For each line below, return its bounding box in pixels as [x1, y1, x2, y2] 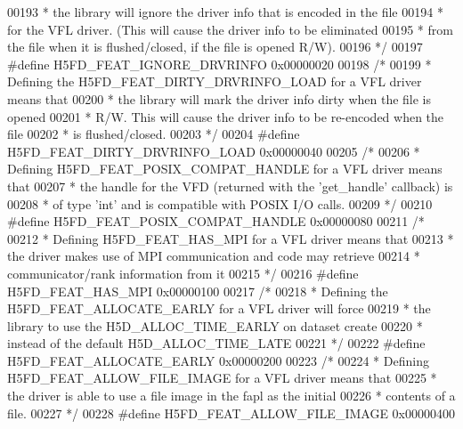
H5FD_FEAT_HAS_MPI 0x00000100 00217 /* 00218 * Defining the [7, 281, 388, 300]
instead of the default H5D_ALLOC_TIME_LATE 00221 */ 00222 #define [7, 334, 426, 352]
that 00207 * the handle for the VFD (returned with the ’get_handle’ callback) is [7, 176, 453, 195]
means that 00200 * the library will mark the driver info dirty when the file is [7, 89, 432, 108]
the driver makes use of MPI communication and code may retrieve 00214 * [7, 247, 420, 265]
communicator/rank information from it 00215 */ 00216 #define [7, 263, 359, 282]
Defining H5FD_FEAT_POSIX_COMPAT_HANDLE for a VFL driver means [7, 159, 443, 178]
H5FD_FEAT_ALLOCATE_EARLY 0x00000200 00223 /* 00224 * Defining [7, 351, 429, 369]
